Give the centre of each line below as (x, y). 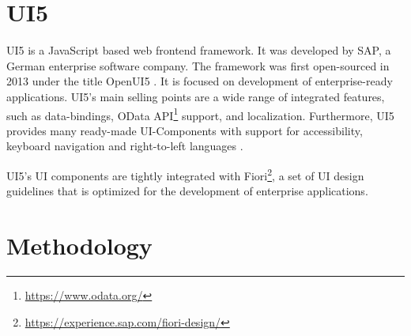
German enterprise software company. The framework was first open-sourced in (198, 65)
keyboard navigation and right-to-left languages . (125, 146)
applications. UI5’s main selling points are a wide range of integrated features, (196, 96)
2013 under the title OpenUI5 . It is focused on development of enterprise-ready (200, 81)
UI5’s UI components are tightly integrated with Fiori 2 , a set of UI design (185, 174)
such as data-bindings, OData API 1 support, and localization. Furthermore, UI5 (200, 114)
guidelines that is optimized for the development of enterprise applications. (187, 191)
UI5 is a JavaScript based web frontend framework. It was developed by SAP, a (199, 50)
